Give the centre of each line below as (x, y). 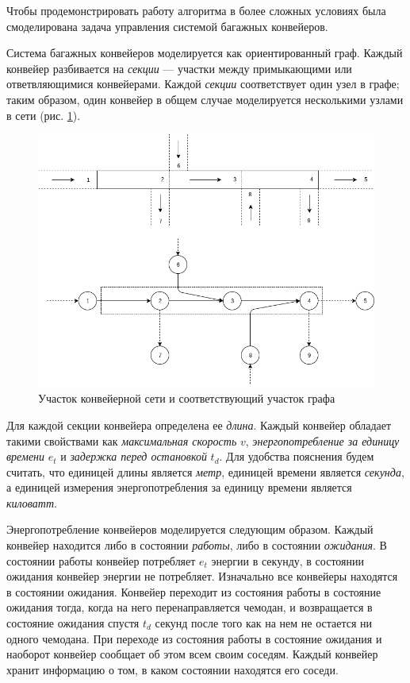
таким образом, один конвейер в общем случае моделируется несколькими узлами (205, 99)
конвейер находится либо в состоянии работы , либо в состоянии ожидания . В (197, 545)
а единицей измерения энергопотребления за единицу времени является (179, 487)
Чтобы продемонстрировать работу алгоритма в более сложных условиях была (196, 10)
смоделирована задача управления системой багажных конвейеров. (167, 26)
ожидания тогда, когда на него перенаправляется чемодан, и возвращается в (190, 607)
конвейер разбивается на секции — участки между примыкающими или (179, 68)
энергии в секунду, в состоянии (287, 560)
